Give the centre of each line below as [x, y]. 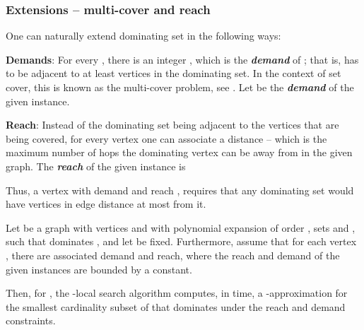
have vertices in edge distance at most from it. [106, 204]
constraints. [31, 320]
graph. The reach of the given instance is [96, 166]
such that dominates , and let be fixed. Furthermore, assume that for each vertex [181, 241]
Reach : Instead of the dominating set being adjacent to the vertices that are [172, 125]
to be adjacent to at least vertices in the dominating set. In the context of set [174, 73]
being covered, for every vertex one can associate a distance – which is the [166, 138]
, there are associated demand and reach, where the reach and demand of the [173, 255]
